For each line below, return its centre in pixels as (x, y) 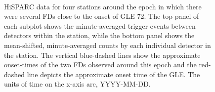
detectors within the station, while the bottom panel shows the (99, 35)
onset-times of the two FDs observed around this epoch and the (100, 65)
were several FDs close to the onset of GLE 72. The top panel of (102, 16)
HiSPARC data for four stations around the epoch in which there (103, 6)
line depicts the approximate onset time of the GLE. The (113, 74)
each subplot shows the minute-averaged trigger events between (100, 25)
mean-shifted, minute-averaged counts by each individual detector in (107, 45)
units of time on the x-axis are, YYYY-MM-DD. (77, 84)
